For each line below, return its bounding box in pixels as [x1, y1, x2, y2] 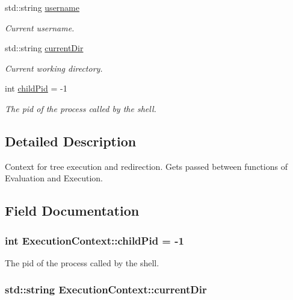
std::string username [5, 1, 79, 13]
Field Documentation [5, 201, 140, 220]
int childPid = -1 [5, 82, 67, 95]
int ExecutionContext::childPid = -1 [5, 233, 184, 248]
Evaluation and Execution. [5, 172, 103, 184]
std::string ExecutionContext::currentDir [5, 282, 207, 297]
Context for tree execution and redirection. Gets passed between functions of [5, 160, 288, 172]
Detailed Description [5, 131, 137, 150]
